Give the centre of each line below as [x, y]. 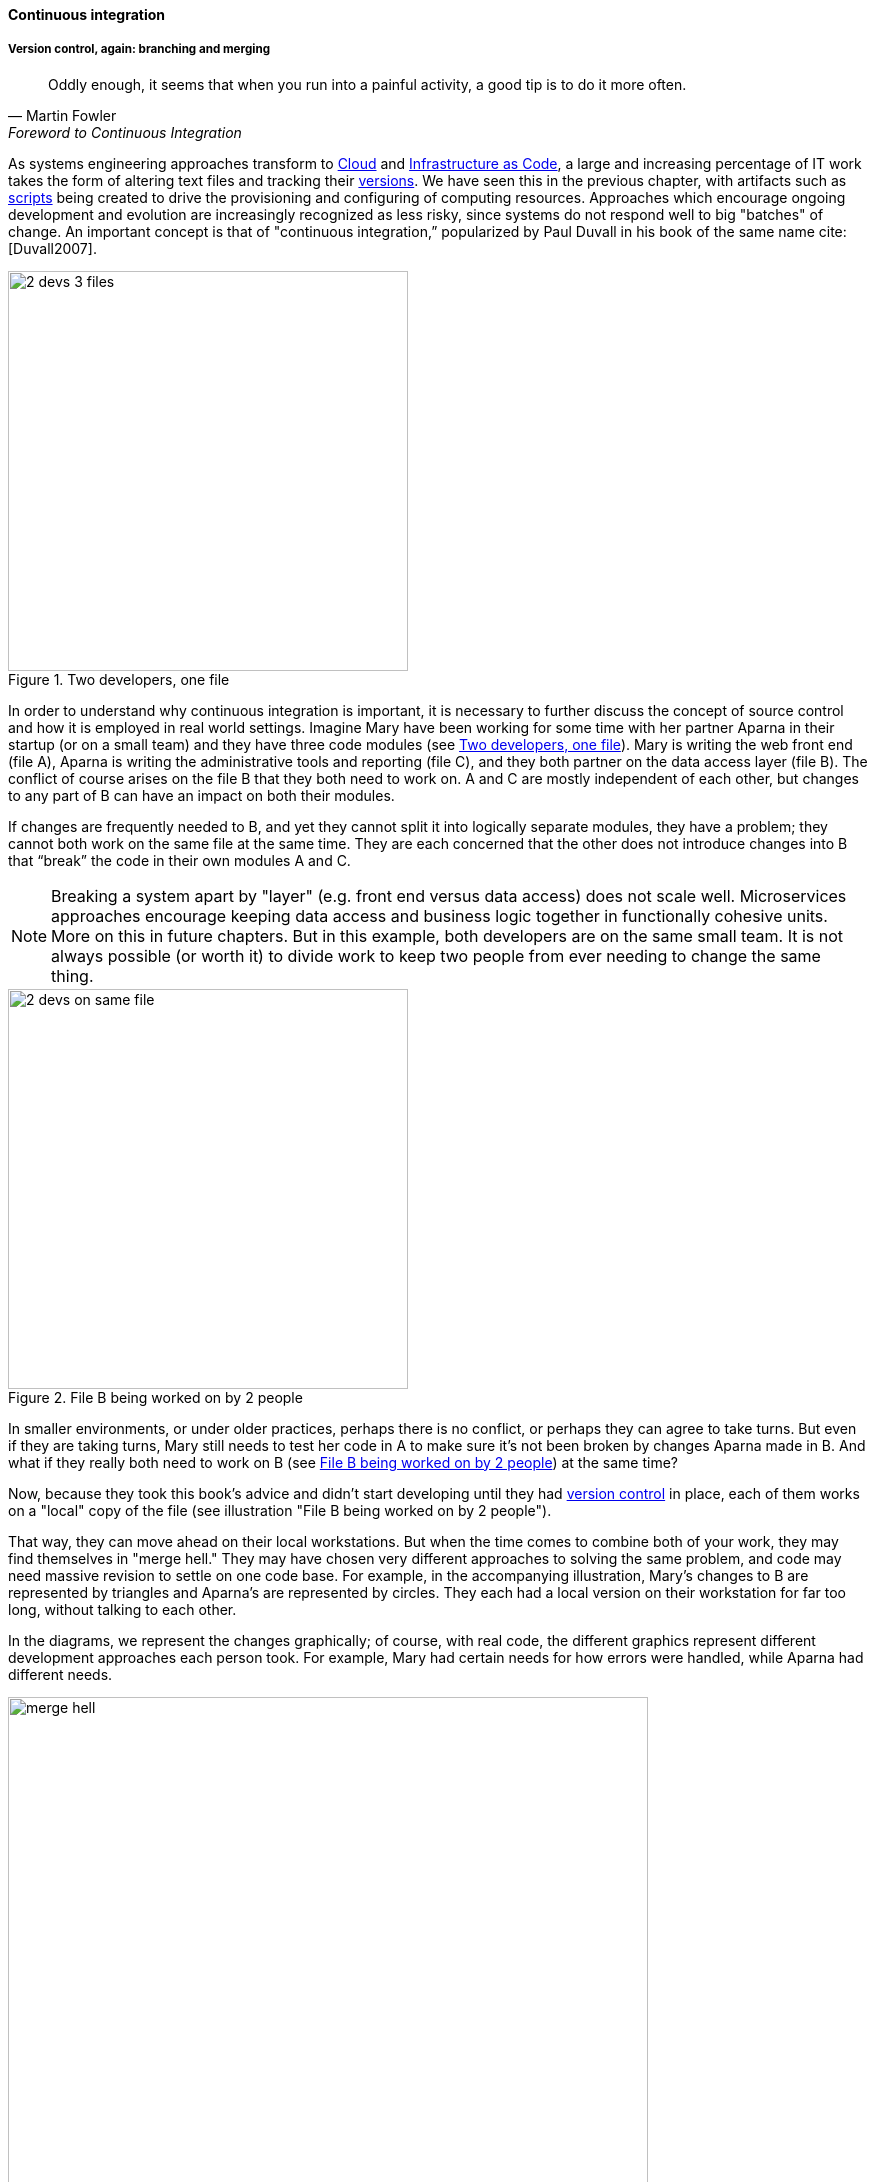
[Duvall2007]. [52, 248]
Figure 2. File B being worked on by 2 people [155, 1397]
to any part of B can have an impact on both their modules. [201, 795]
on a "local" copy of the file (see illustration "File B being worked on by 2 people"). [280, 1510]
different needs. [60, 1674]
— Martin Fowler [62, 115]
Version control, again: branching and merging [139, 49]
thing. [72, 975]
